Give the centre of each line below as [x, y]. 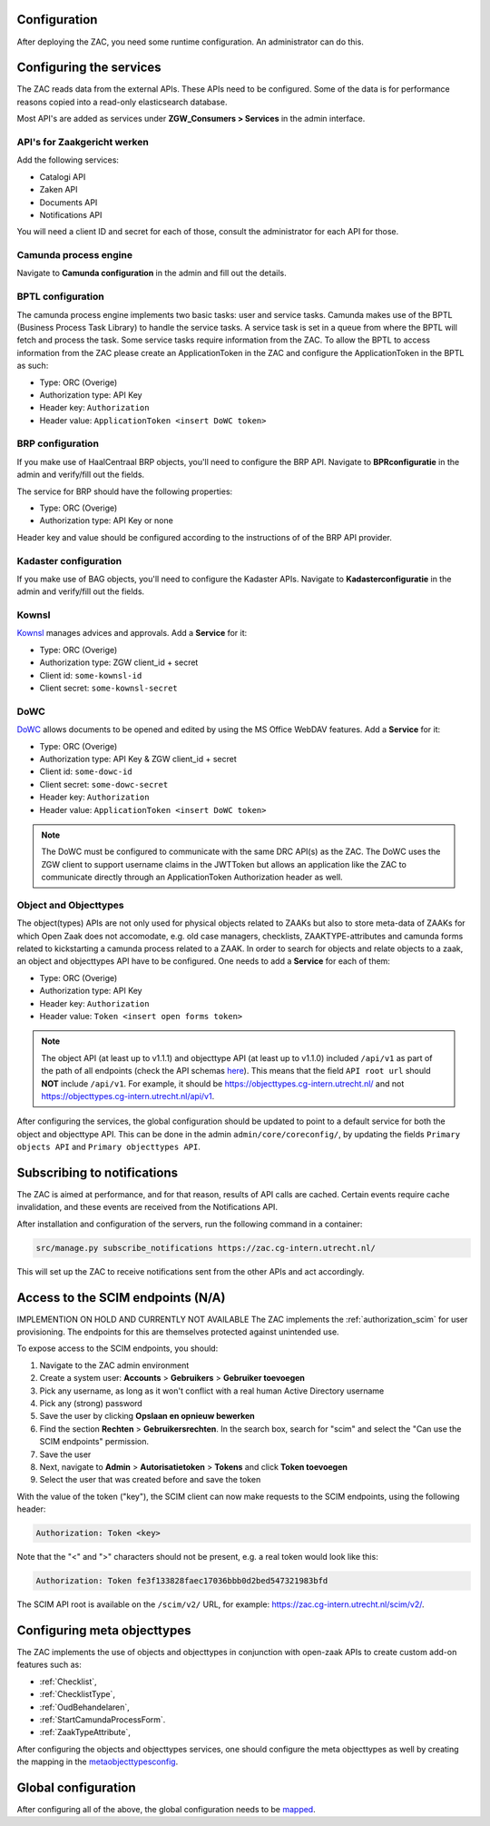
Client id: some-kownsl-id [91, 675]
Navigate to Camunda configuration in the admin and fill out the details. [152, 273]
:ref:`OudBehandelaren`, [85, 1707]
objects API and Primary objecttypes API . [109, 1147]
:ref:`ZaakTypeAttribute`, [85, 1732]
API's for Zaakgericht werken [83, 142]
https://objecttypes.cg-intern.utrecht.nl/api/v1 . [128, 1096]
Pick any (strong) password [91, 1403]
